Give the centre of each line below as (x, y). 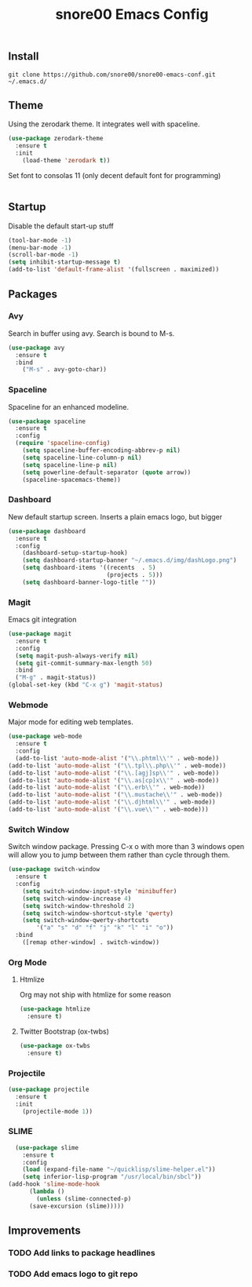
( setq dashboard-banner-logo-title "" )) (89, 582)
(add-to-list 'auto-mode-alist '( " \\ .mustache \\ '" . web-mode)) (115, 795)
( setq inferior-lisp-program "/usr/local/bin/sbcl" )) (112, 1177)
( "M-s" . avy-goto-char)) (65, 370)
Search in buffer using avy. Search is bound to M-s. (91, 333)
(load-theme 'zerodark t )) (66, 161)
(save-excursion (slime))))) (77, 1206)
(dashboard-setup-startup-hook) (75, 553)
